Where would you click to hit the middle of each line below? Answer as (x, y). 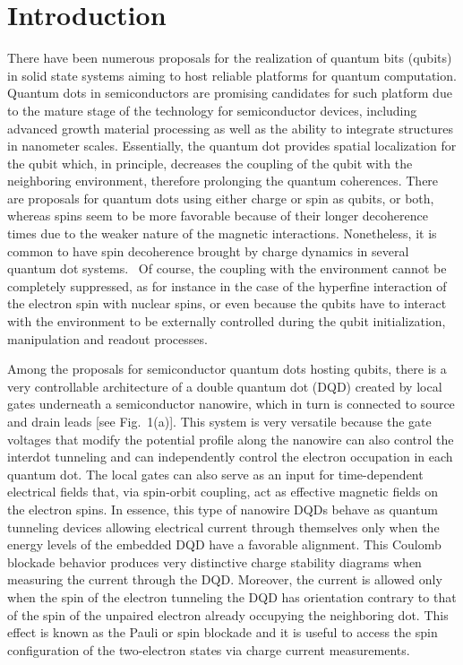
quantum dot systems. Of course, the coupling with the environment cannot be (227, 268)
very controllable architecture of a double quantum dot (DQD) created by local (225, 386)
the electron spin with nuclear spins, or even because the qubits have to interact (227, 303)
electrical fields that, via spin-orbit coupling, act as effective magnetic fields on (223, 492)
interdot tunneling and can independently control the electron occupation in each (230, 457)
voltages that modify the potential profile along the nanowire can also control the (231, 439)
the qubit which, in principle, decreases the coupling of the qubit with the (210, 163)
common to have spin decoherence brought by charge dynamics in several (208, 250)
